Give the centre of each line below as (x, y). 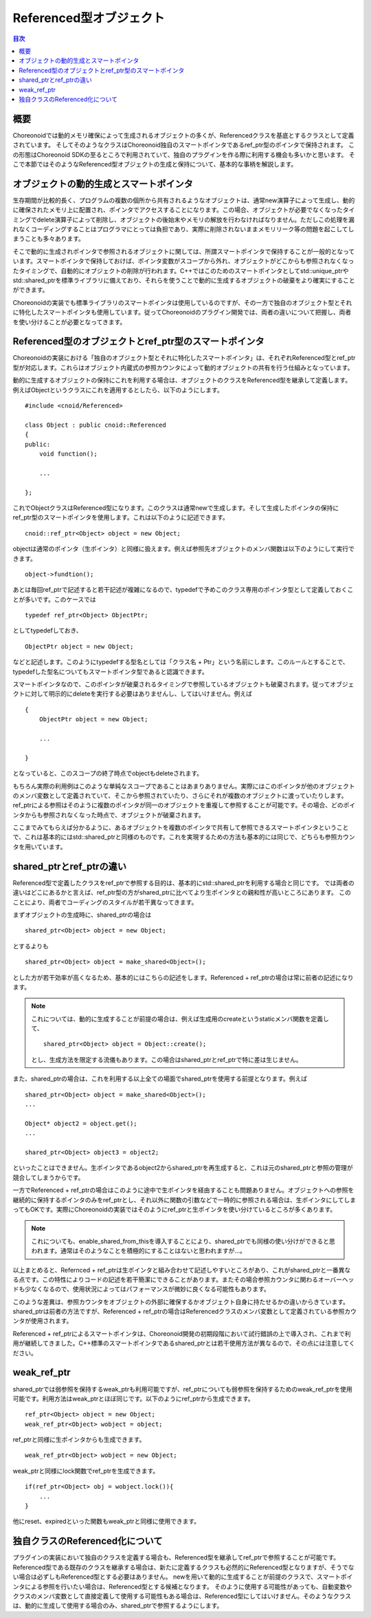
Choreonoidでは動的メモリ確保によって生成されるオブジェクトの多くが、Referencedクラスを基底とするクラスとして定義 (183, 135)
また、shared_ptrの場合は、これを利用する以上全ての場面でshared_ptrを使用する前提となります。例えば (160, 1079)
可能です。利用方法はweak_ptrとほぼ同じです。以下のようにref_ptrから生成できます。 (133, 1398)
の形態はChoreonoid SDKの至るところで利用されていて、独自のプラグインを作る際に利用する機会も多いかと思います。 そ (184, 154)
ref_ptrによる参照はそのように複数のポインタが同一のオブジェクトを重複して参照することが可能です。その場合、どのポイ (184, 805)
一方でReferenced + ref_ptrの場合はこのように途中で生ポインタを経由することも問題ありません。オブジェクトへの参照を (183, 1190)
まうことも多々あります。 (49, 239)
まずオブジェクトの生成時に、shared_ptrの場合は (82, 915)
